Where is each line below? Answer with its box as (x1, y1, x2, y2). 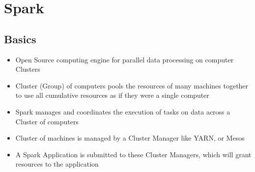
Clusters (15, 64, 40, 74)
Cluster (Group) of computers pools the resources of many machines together (15, 80, 249, 90)
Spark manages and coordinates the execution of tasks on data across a (15, 106, 230, 116)
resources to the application (15, 159, 99, 169)
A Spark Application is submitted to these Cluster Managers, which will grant (15, 149, 252, 159)
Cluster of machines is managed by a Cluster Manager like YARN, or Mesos (15, 133, 245, 143)
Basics (4, 31, 36, 46)
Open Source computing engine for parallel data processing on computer (15, 54, 234, 64)
